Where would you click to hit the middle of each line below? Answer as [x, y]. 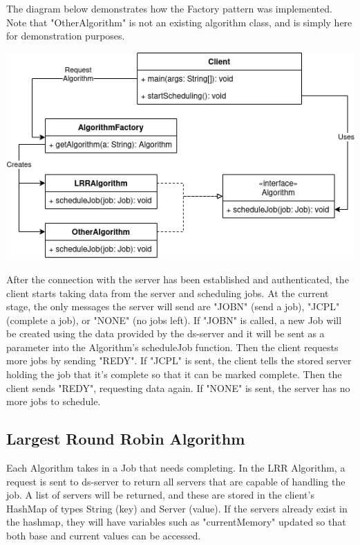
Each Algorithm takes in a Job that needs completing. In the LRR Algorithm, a [176, 468]
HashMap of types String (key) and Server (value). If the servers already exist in [177, 508]
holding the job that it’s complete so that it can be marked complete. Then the [174, 374]
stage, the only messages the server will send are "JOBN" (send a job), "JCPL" [173, 306]
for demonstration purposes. [66, 36]
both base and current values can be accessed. [104, 536]
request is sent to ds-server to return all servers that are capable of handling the [176, 481]
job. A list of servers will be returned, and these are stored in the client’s [160, 495]
